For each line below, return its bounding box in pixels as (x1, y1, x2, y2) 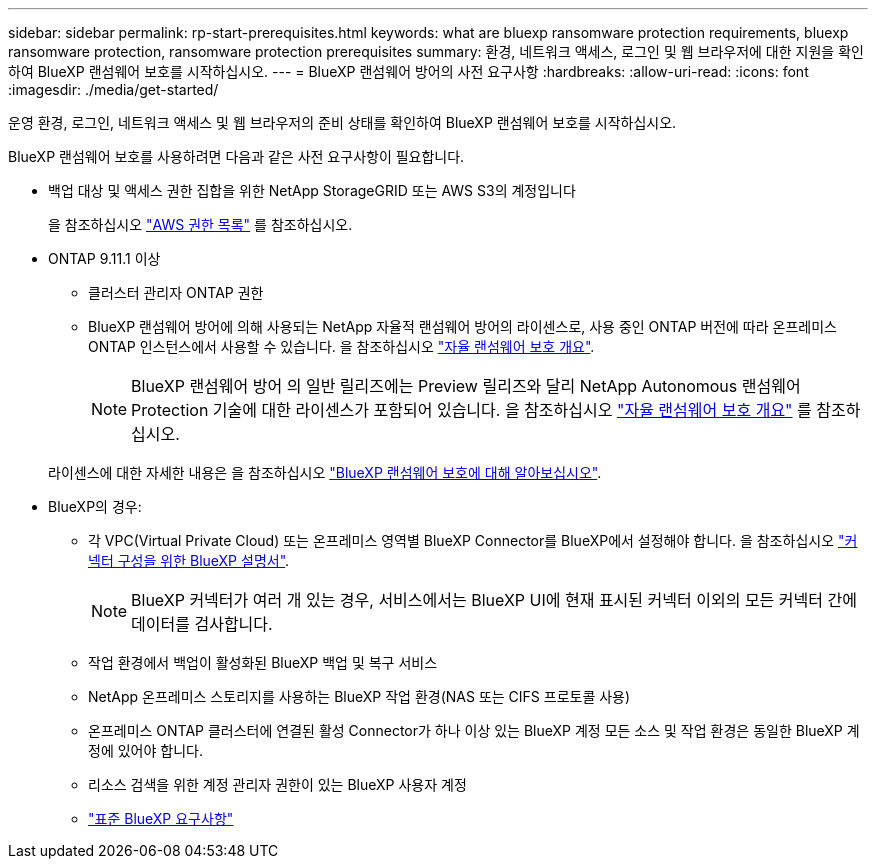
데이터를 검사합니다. (131, 614, 273, 634)
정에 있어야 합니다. (88, 742, 203, 759)
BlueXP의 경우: (48, 498, 142, 515)
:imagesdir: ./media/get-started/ (8, 81, 219, 98)
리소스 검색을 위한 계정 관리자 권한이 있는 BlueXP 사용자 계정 (88, 776, 467, 793)
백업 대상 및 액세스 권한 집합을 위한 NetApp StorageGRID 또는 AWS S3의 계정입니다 (48, 182, 576, 199)
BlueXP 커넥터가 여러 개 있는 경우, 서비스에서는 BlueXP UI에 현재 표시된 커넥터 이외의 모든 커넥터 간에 (131, 590, 857, 610)
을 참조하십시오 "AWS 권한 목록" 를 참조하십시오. (48, 216, 353, 233)
